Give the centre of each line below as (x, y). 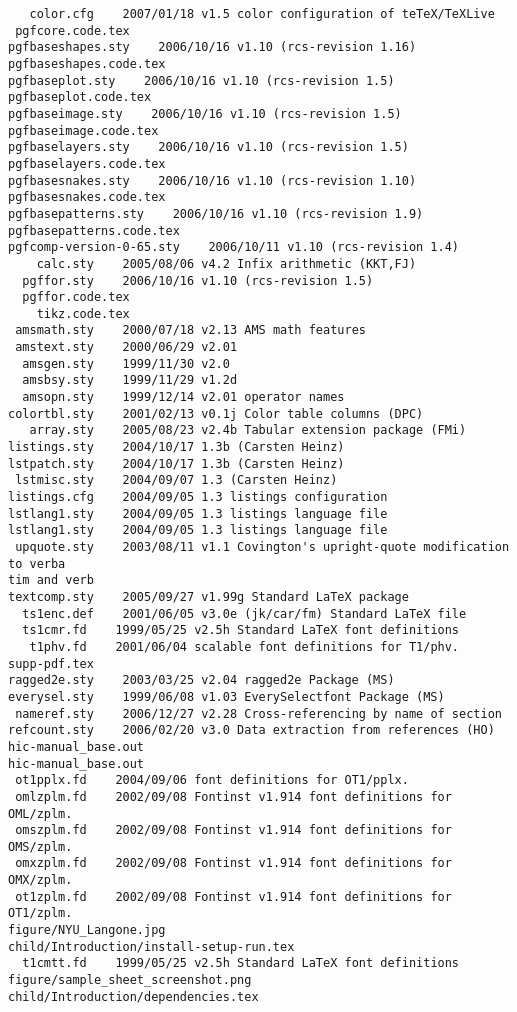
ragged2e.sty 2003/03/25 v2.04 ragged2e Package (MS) (201, 680)
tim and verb (51, 580)
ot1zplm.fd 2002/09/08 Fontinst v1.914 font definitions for (233, 896)
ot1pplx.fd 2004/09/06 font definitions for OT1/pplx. (212, 780)
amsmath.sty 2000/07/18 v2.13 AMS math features (190, 330)
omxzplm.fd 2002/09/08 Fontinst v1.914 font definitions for (233, 863)
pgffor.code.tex (76, 297)
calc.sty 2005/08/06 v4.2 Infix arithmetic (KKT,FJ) (226, 263)
